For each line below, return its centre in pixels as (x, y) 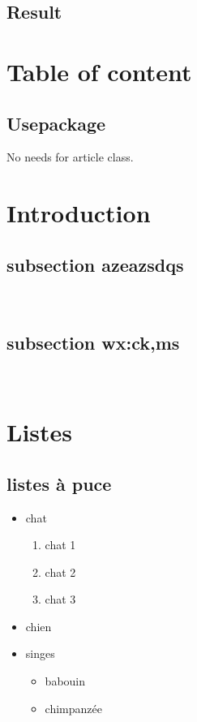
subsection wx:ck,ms (93, 342)
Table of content (99, 71)
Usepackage (56, 123)
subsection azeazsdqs (95, 264)
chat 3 (60, 599)
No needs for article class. (70, 157)
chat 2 (60, 572)
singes (40, 653)
